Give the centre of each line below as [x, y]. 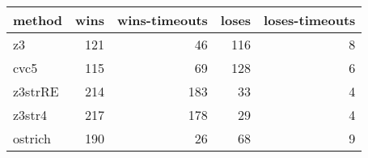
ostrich [32, 138]
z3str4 [30, 115]
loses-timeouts [310, 20]
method [38, 20]
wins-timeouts [162, 20]
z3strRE [36, 91]
